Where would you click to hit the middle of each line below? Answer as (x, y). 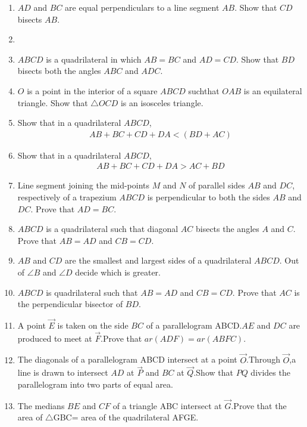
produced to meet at (55, 338)
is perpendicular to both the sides (209, 197)
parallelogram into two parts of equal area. (95, 384)
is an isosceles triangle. (162, 102)
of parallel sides (217, 185)
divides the (270, 372)
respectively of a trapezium (67, 197)
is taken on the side (93, 325)
